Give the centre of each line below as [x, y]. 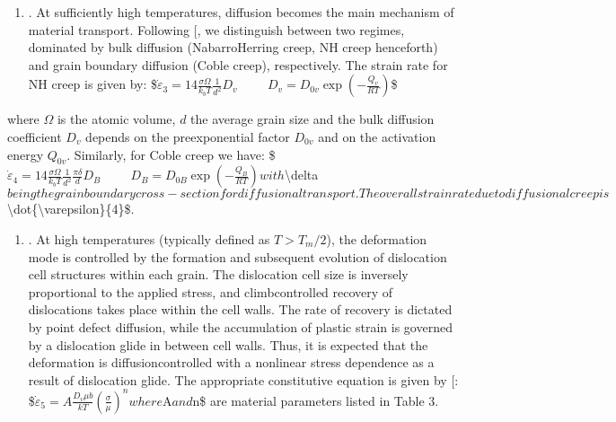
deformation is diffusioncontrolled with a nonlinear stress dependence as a [231, 362]
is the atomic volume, [116, 119]
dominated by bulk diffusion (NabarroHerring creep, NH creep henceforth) [233, 47]
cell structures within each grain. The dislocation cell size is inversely [218, 274]
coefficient [35, 136]
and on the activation [377, 136]
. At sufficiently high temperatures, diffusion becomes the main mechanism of [241, 12]
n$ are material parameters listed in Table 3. [316, 400]
